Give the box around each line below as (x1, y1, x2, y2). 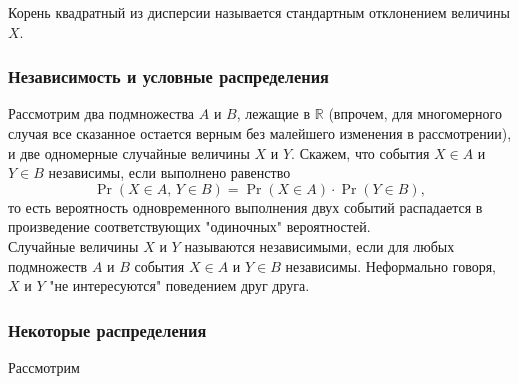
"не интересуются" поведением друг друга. (49, 275, 310, 296)
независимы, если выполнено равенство (48, 162, 291, 183)
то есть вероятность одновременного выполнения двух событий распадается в (8, 196, 483, 217)
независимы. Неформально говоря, (285, 255, 496, 276)
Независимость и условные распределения (8, 64, 329, 89)
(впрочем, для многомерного (328, 103, 502, 124)
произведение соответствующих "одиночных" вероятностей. (8, 216, 371, 237)
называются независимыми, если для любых (184, 235, 455, 256)
